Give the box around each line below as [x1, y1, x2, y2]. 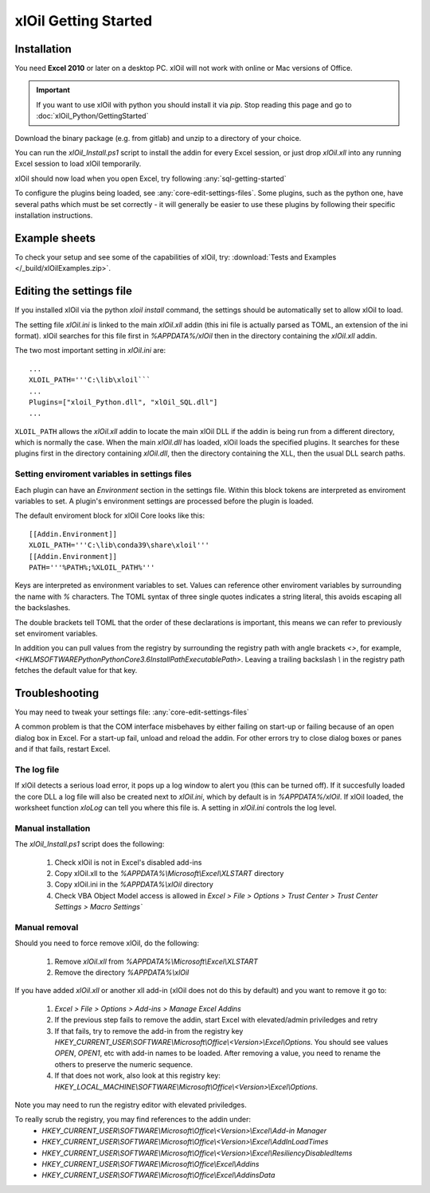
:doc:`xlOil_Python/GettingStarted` [36, 111, 149, 121]
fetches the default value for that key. [14, 666, 138, 675]
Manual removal [14, 921, 79, 933]
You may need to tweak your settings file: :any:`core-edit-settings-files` [14, 707, 250, 717]
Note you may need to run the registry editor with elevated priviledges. [14, 1100, 247, 1109]
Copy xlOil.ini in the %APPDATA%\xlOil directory [54, 880, 214, 890]
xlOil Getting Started [14, 12, 153, 29]
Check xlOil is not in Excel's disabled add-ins [54, 857, 202, 867]
